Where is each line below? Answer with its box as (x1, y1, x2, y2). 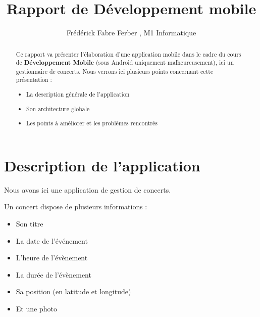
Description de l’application (4, 155, 200, 175)
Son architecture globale (26, 104, 90, 113)
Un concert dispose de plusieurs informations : (4, 201, 147, 212)
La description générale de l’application (26, 90, 130, 99)
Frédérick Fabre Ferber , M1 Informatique (66, 27, 196, 38)
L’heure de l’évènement (16, 252, 88, 263)
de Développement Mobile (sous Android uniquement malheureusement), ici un (16, 58, 234, 67)
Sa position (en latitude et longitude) (16, 286, 131, 297)
